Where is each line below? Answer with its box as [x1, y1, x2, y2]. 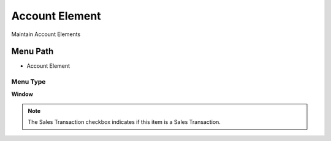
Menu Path [11, 46, 54, 57]
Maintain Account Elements [11, 31, 81, 38]
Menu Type [11, 78, 46, 86]
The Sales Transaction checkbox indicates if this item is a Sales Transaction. [28, 118, 221, 126]
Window [11, 90, 34, 98]
